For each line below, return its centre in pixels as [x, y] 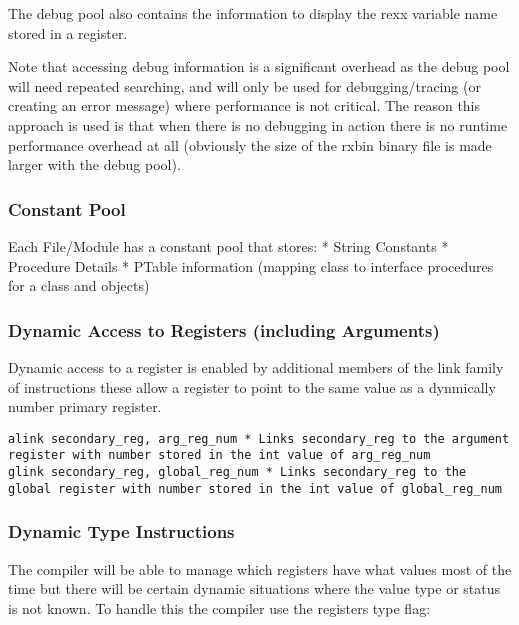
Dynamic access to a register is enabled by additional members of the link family [256, 366]
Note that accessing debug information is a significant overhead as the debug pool [259, 66]
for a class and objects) [79, 285]
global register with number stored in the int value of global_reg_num [255, 488]
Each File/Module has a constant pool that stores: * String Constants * [228, 245]
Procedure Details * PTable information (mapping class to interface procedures [251, 265]
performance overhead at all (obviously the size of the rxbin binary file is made [250, 144]
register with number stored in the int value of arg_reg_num [219, 455]
